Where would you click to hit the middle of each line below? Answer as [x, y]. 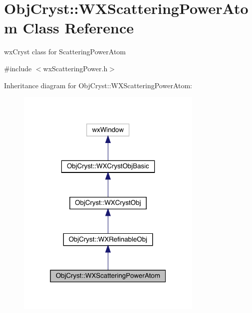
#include [18, 68]
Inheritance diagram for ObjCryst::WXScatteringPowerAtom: [98, 85]
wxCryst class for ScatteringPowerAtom [65, 52]
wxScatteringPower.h [75, 68]
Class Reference [78, 28]
